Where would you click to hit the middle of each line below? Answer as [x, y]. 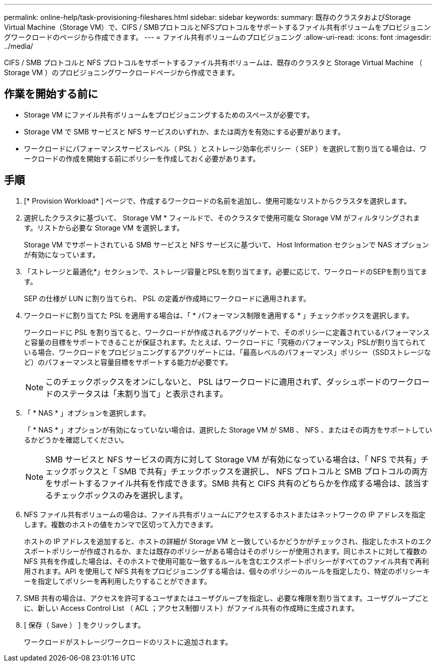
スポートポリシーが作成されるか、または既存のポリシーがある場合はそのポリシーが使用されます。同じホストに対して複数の [225, 551]
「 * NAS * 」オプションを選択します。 [87, 413]
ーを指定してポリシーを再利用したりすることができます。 [118, 581]
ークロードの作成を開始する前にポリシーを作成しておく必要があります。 [142, 158]
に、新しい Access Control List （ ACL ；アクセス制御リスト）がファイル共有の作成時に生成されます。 [191, 608]
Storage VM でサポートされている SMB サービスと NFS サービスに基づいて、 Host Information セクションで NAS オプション [226, 244]
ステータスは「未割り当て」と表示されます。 [145, 393]
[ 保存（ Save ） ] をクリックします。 [84, 625]
